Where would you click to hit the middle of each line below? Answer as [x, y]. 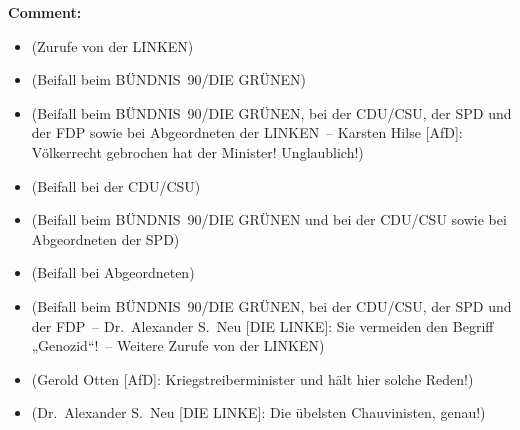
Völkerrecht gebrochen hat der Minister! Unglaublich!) [197, 151]
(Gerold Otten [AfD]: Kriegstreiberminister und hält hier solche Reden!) [252, 378]
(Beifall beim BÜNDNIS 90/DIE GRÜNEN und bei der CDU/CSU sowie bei [269, 219]
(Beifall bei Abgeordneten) [113, 272]
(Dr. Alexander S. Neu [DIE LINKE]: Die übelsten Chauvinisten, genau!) [258, 412]
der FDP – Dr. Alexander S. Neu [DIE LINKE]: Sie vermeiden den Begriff [262, 325]
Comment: [45, 12]
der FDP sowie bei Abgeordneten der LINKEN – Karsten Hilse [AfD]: [247, 132]
